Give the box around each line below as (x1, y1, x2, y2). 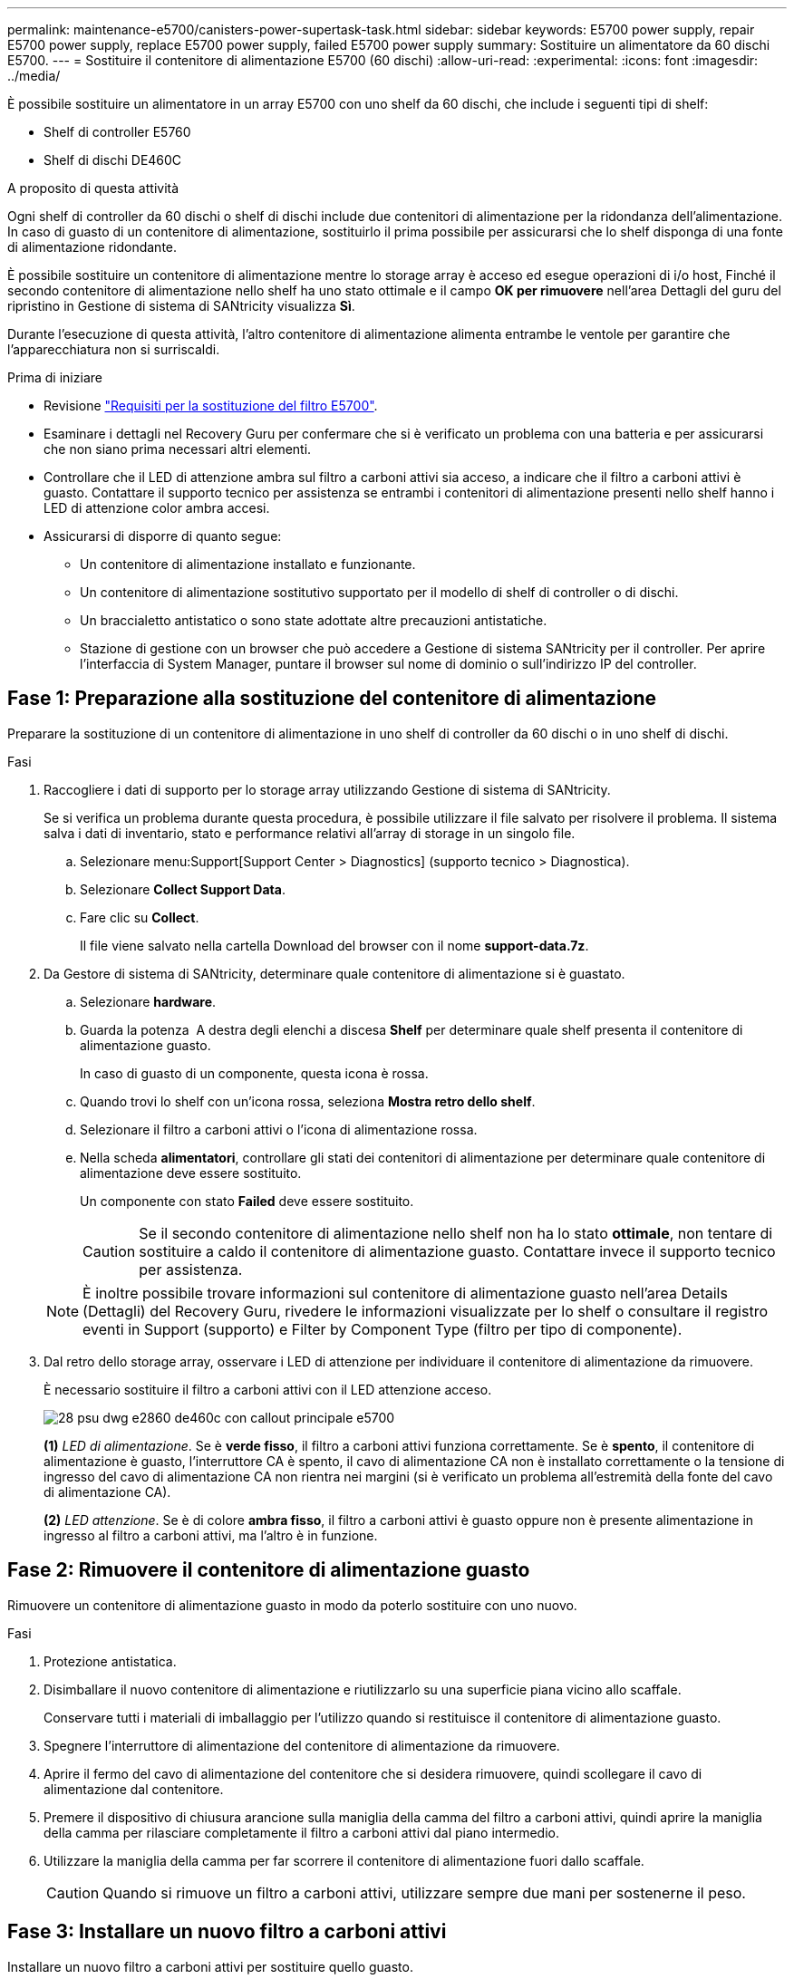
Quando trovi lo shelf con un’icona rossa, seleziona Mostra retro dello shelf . (80, 1093, 536, 1109)
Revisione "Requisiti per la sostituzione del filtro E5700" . (44, 398, 378, 413)
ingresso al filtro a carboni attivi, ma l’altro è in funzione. (44, 1527, 378, 1543)
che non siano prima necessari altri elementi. (44, 441, 312, 457)
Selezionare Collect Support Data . (80, 881, 286, 897)
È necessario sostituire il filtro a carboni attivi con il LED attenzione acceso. (44, 1381, 492, 1397)
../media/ (7, 68, 61, 83)
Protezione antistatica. (44, 1653, 177, 1669)
